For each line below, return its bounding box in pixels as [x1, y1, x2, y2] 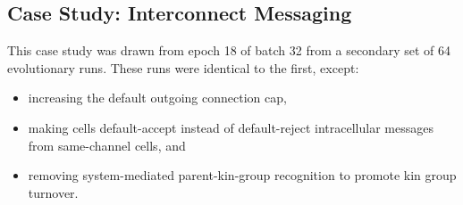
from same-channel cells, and [28, 135, 186, 154]
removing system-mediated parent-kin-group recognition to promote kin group [28, 166, 457, 184]
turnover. [28, 183, 79, 201]
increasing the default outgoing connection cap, [28, 88, 287, 107]
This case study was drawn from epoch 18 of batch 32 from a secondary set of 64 [7, 41, 451, 60]
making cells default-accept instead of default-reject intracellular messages [28, 118, 434, 136]
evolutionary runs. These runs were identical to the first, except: [7, 58, 359, 77]
